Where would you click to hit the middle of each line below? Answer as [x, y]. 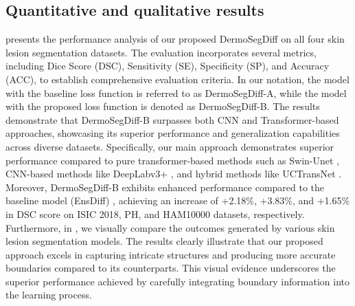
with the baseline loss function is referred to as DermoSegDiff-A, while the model [176, 92]
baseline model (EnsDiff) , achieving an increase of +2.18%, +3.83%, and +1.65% [178, 200]
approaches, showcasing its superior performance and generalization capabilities [173, 133]
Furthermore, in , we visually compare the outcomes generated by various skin [170, 227]
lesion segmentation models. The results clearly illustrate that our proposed [164, 241]
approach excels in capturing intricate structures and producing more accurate [171, 254]
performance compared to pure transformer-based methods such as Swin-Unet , [172, 160]
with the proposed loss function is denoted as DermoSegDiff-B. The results [163, 106]
